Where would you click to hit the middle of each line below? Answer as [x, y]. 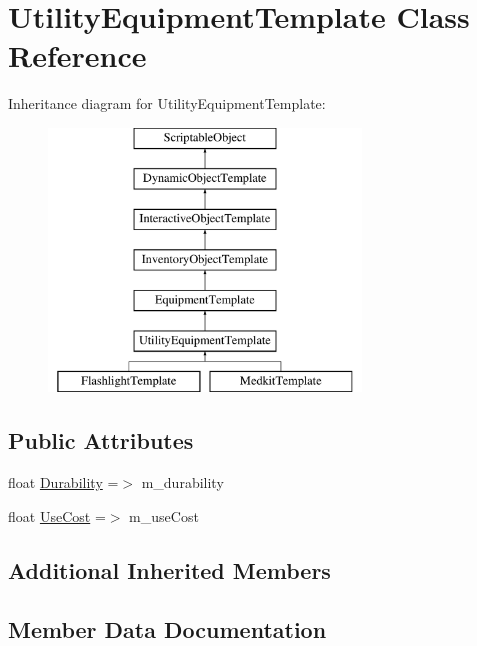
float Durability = [63, 482]
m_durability [182, 482]
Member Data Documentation [167, 628]
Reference [77, 55]
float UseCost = [57, 515]
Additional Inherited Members [169, 569]
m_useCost [164, 515]
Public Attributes [101, 440]
